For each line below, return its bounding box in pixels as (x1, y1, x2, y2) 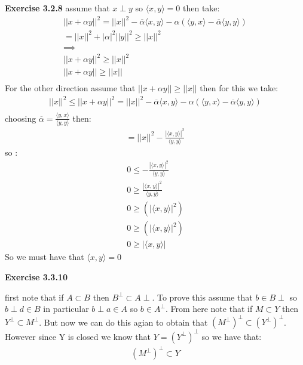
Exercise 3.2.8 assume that (5, 2, 110, 14)
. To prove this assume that (152, 290, 253, 303)
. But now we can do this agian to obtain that (39, 315, 208, 328)
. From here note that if (165, 302, 253, 315)
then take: (183, 2, 220, 14)
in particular (43, 302, 89, 315)
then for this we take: (200, 82, 278, 94)
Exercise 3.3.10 (5, 271, 68, 283)
